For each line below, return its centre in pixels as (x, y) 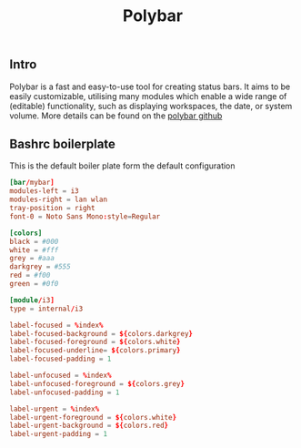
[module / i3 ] (32, 300)
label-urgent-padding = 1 (58, 434)
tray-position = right (52, 209)
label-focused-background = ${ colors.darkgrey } (101, 333)
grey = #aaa (32, 259)
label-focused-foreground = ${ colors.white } (95, 342)
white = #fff (34, 250)
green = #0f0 (34, 284)
